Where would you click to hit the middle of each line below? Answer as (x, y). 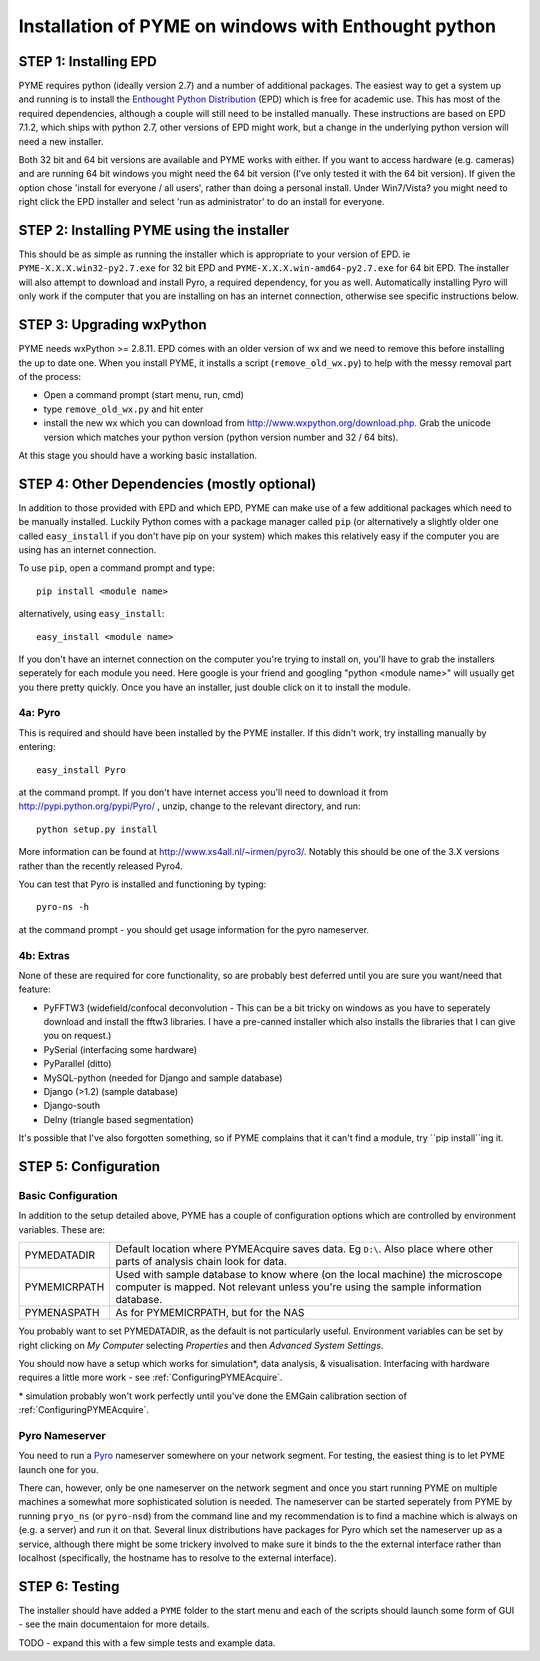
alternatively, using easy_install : (91, 614)
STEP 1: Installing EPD (87, 61)
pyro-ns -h (63, 907)
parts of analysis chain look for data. (201, 1262)
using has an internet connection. (87, 549)
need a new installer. (61, 141)
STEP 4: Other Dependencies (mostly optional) (167, 483)
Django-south (71, 1106)
